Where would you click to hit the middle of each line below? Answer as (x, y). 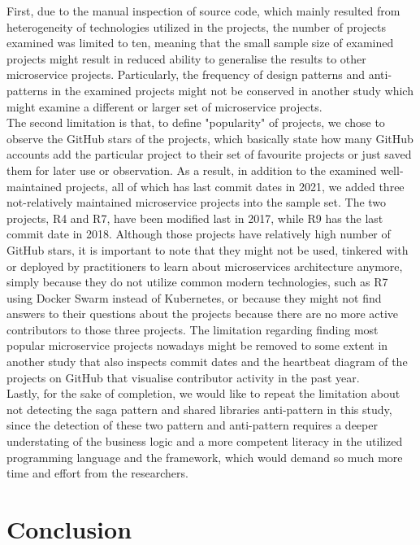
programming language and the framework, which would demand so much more (205, 457)
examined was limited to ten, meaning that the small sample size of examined (200, 43)
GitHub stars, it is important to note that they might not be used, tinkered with (208, 249)
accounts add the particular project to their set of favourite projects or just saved (209, 154)
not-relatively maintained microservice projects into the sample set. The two (197, 202)
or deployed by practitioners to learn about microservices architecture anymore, (205, 266)
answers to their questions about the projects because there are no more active (203, 314)
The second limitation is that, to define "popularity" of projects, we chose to (196, 122)
